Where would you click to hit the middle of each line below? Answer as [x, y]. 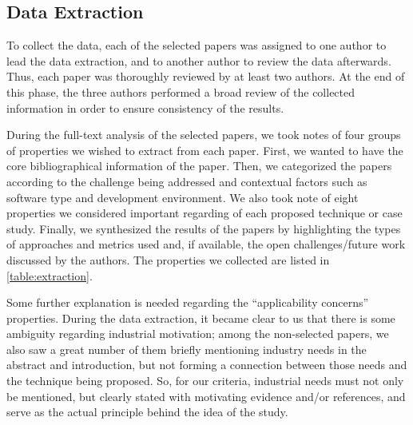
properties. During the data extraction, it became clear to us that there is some [201, 318]
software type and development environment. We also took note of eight [183, 197]
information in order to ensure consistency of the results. [145, 107]
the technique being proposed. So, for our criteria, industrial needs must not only [205, 381]
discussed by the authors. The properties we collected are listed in [168, 259]
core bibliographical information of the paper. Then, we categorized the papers [199, 166]
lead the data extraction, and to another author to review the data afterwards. [199, 60]
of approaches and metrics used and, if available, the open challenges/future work [206, 244]
